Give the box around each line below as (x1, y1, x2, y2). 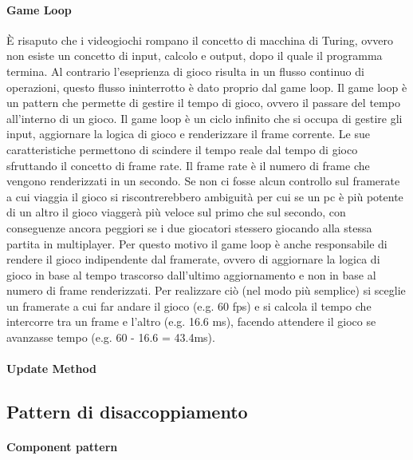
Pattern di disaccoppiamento (6, 399, 248, 424)
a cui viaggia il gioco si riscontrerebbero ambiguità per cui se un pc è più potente (6, 188, 403, 204)
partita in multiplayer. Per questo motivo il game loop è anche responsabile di (6, 235, 387, 252)
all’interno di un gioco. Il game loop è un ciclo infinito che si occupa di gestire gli (6, 109, 403, 126)
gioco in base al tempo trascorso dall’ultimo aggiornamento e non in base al (6, 266, 376, 283)
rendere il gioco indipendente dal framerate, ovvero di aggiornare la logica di (6, 251, 380, 268)
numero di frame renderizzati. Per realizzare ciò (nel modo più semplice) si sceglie (6, 282, 406, 299)
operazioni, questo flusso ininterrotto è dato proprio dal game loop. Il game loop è (6, 78, 407, 95)
